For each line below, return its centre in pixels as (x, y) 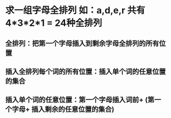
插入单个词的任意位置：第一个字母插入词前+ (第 (80, 100)
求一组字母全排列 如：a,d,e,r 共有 (75, 10)
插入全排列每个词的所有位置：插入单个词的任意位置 (85, 71)
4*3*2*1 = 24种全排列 (54, 23)
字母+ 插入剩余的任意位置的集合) (63, 109)
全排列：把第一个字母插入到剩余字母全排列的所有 (82, 43)
